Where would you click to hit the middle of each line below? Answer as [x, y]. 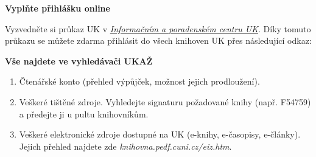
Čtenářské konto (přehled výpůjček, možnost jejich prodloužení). [139, 81]
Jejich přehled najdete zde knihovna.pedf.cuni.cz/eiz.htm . [125, 146]
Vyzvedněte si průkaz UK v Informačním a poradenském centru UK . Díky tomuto [158, 28]
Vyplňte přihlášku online [58, 8]
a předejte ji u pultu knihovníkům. [84, 113]
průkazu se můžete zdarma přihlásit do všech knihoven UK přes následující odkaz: [158, 40]
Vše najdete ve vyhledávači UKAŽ [79, 61]
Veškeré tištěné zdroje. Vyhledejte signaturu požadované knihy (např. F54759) [165, 101]
